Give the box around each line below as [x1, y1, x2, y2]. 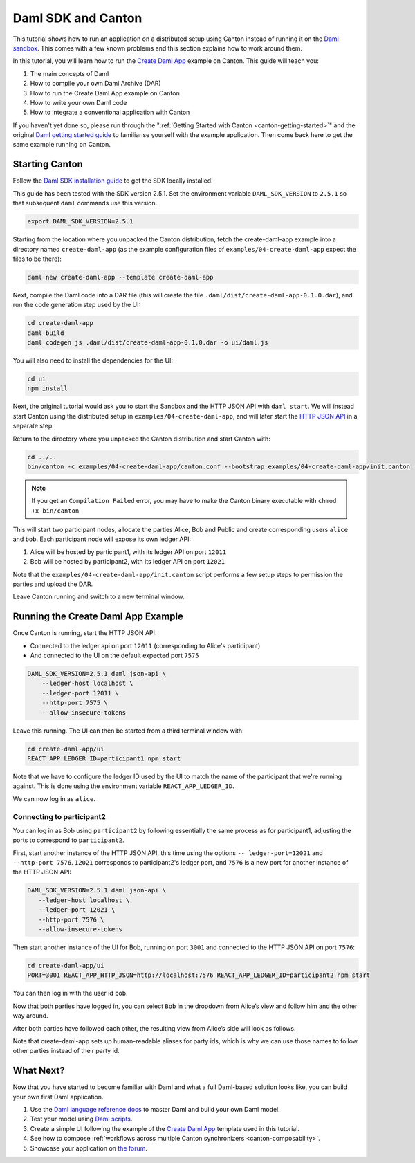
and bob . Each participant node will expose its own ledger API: [12, 535, 192, 543]
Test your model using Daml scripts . [30, 1115, 133, 1124]
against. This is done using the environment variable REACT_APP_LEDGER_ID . [12, 782, 234, 790]
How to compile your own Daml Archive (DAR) [30, 80, 162, 88]
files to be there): [12, 255, 62, 263]
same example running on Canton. [12, 140, 111, 149]
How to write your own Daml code [30, 98, 127, 107]
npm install [27, 385, 68, 392]
